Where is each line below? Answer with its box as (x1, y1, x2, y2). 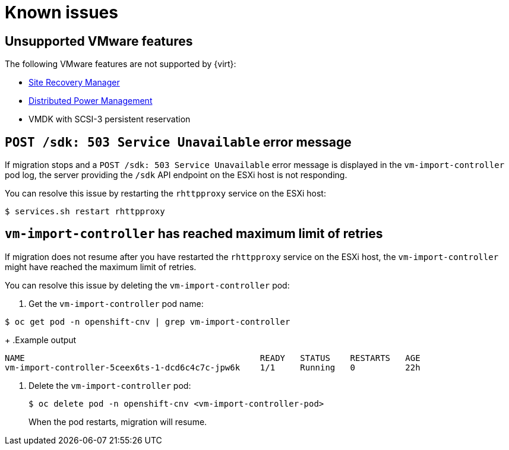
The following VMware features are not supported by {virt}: (5, 59, 236, 69)
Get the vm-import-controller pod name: (29, 298, 204, 309)
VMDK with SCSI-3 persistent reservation (29, 114, 191, 125)
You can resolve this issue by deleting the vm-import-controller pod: (5, 280, 290, 290)
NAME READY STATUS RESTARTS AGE (5, 353, 421, 363)
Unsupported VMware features (5, 33, 193, 49)
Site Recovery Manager (29, 77, 120, 88)
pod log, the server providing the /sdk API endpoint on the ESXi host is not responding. (5, 170, 347, 180)
